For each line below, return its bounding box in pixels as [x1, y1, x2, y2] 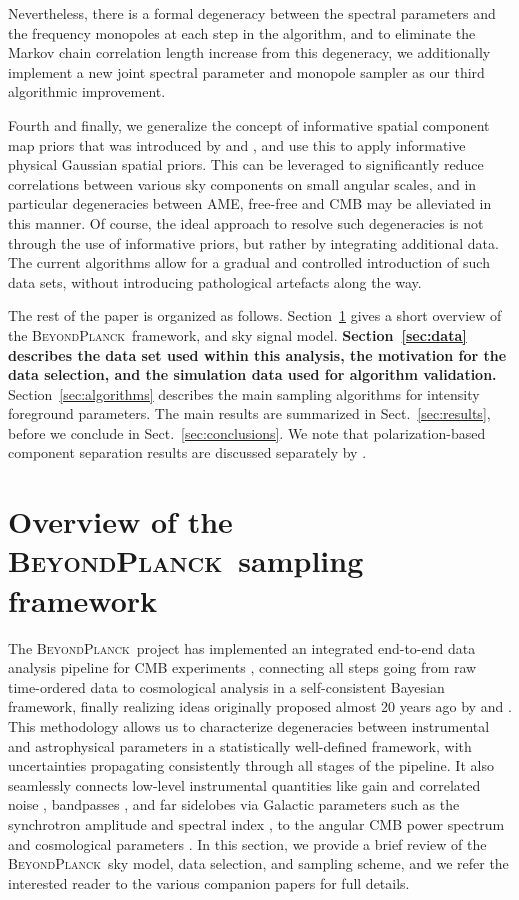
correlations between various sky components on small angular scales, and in [8, 173, 477, 194]
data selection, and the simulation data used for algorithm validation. [8, 364, 497, 385]
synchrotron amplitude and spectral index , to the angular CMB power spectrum [8, 813, 505, 834]
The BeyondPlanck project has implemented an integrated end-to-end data [8, 637, 476, 658]
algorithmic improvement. [8, 81, 166, 102]
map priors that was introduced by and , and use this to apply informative [8, 134, 466, 155]
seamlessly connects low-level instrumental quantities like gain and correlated [8, 774, 481, 795]
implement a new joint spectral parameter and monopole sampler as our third [8, 61, 485, 82]
